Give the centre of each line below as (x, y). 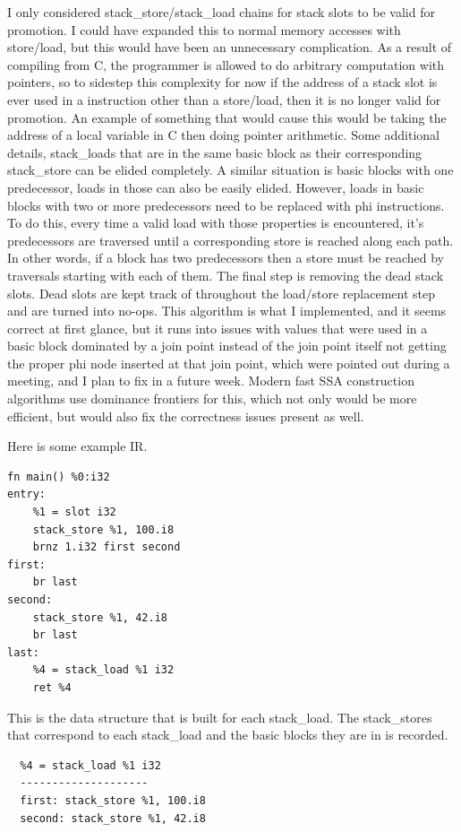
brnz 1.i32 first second (107, 547)
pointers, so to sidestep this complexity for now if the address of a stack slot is (222, 82)
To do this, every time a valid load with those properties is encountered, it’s (216, 223)
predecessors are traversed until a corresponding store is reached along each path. (230, 240)
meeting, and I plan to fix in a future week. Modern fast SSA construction (211, 381)
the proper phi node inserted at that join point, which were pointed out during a (229, 363)
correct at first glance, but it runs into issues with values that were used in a (218, 328)
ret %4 (52, 687)
